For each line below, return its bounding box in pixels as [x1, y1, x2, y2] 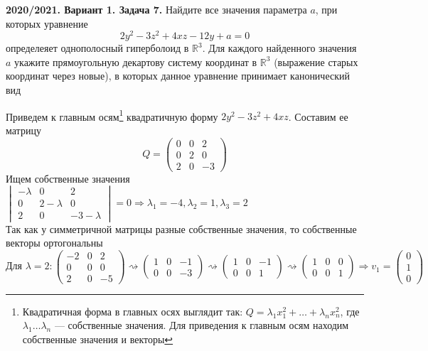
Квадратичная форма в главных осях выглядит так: [22, 303, 243, 318]
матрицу [6, 122, 41, 137]
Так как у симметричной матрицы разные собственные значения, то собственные [6, 221, 357, 236]
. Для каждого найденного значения [202, 40, 357, 55]
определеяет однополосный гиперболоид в [6, 40, 189, 55]
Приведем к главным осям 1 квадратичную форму [6, 107, 218, 124]
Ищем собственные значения [6, 171, 130, 185]
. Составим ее [288, 109, 348, 124]
